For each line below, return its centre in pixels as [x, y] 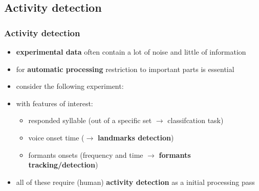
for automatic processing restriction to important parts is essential [125, 69]
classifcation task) [196, 120]
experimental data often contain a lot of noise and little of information [131, 52]
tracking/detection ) [63, 165]
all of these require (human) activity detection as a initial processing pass [135, 182]
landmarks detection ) [136, 137]
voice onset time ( [56, 137]
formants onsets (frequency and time [86, 154]
